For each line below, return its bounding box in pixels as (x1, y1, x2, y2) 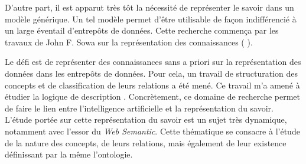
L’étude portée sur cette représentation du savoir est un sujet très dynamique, (5, 113, 287, 126)
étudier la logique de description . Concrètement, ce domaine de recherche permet (5, 90, 300, 103)
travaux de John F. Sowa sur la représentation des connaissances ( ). (5, 35, 253, 48)
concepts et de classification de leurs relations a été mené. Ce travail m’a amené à (5, 78, 300, 91)
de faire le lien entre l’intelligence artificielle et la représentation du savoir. (5, 101, 274, 114)
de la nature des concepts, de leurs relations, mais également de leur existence (5, 136, 287, 149)
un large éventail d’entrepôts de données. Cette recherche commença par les (5, 24, 279, 37)
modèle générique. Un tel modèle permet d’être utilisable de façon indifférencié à (5, 12, 297, 25)
